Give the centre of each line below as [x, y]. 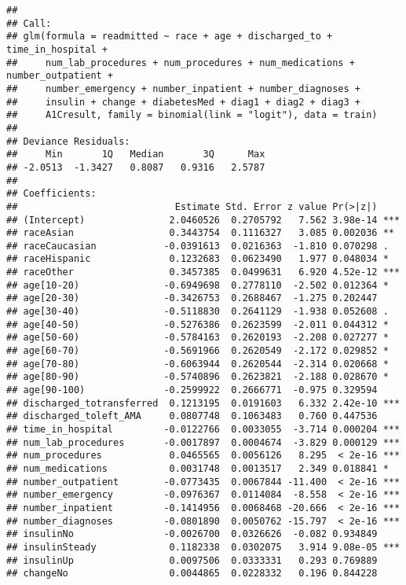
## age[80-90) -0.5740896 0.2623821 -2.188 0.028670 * [198, 377]
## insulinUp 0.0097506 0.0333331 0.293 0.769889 [192, 560]
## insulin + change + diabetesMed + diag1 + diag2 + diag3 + [184, 102]
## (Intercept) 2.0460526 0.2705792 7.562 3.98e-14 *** [203, 220]
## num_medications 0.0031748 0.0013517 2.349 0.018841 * [198, 468]
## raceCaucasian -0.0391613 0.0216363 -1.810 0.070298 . [198, 246]
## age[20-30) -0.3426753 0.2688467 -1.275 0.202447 [192, 298]
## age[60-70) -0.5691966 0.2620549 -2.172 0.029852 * [198, 351]
